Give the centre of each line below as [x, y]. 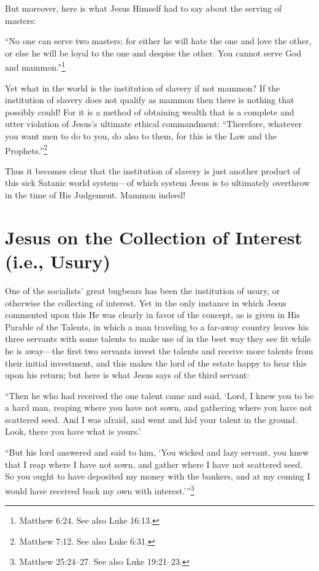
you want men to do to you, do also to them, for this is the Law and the [141, 136]
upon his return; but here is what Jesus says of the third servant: [127, 375]
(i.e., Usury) [58, 261]
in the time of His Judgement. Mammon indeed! [95, 195]
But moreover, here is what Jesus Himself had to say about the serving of [143, 8]
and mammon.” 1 [35, 66]
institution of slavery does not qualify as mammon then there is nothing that [150, 100]
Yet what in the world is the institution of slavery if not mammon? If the [143, 87]
